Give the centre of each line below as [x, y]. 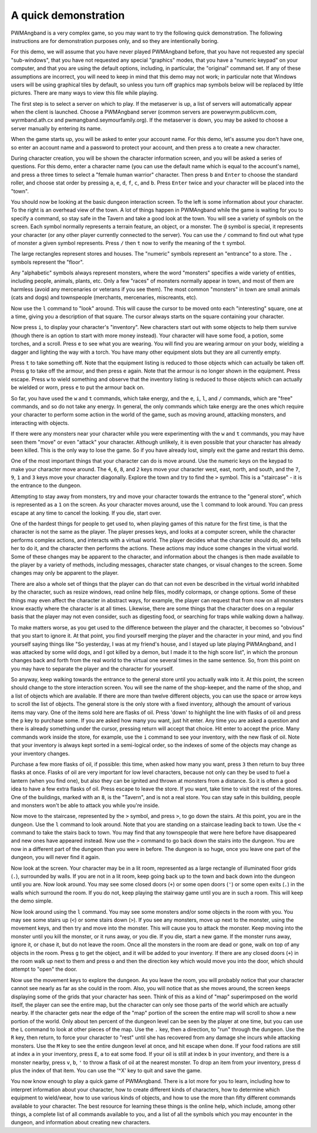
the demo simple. [32, 901]
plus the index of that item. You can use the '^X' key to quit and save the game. [106, 1071]
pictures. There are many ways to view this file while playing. [85, 93]
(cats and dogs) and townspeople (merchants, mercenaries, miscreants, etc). [104, 297]
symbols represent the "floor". [48, 262]
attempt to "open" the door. [44, 969]
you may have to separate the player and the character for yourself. [92, 668]
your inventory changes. [40, 753]
